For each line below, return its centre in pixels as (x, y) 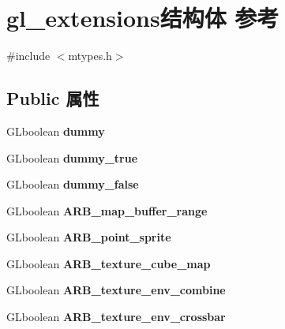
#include (28, 56)
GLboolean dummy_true (72, 157)
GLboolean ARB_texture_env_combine (116, 290)
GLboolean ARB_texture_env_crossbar (116, 317)
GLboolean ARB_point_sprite (89, 237)
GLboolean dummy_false (73, 184)
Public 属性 (53, 98)
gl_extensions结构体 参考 (143, 18)
